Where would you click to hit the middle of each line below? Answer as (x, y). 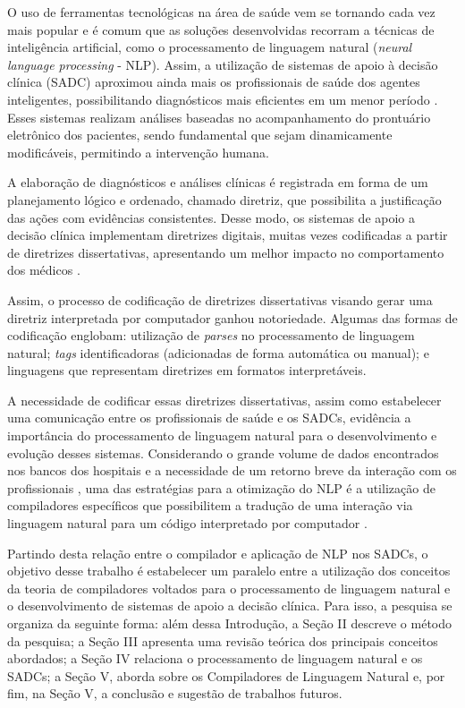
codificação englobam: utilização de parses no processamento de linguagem (211, 335)
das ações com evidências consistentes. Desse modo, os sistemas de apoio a (211, 217)
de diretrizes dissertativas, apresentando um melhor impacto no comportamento (226, 252)
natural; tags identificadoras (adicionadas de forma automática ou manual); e (218, 352)
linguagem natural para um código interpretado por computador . (187, 523)
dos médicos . (44, 270)
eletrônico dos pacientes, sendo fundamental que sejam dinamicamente (200, 135)
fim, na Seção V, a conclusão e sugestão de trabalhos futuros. (175, 693)
